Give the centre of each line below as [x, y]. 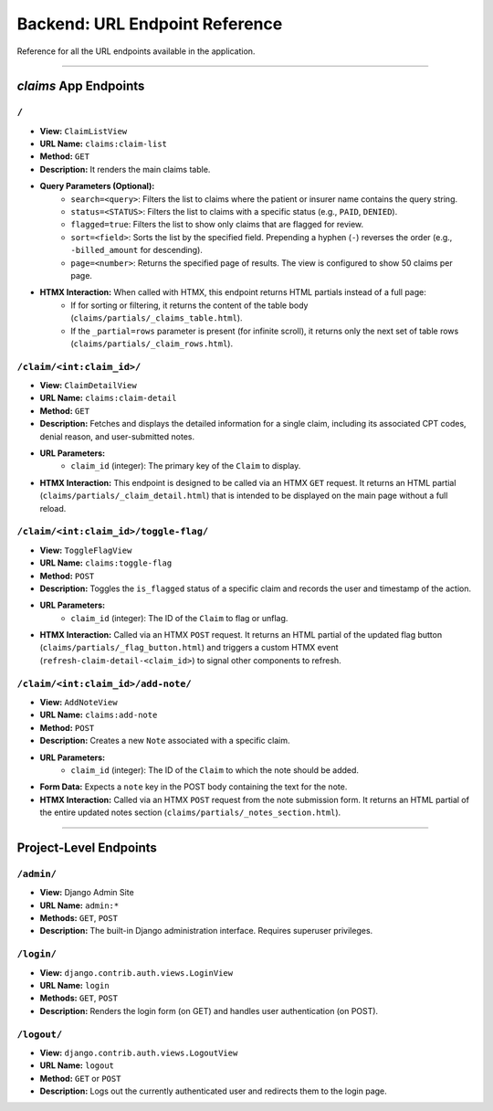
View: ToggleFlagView [86, 550]
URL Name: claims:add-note [99, 715]
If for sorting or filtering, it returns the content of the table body [189, 305]
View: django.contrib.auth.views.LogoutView [139, 1053]
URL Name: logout [77, 1065]
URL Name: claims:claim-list [104, 144]
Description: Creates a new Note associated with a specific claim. [165, 741]
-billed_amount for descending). [136, 250]
